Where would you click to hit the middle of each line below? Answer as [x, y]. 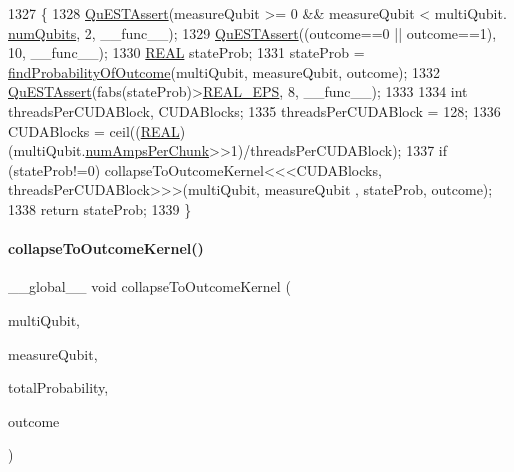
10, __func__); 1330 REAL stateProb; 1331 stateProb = [186, 52]
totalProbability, [58, 387]
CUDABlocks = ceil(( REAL [94, 130]
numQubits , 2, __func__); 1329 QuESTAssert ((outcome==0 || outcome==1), [252, 32]
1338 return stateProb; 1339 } [100, 208]
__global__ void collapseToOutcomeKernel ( [149, 286]
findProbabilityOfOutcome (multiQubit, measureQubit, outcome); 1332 [224, 71]
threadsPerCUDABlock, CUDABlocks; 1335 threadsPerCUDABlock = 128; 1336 [254, 110]
